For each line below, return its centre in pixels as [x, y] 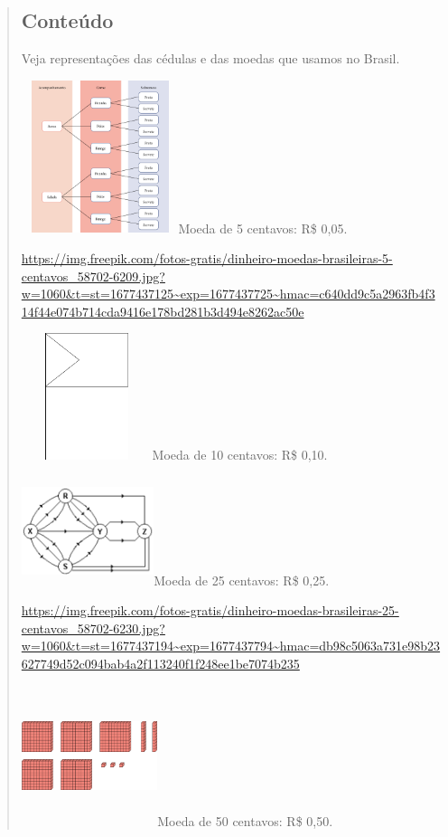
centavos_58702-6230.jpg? [93, 628]
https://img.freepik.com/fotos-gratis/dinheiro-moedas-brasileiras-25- [210, 610]
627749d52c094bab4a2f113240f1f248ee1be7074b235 [160, 663]
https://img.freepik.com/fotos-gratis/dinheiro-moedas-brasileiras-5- [207, 258]
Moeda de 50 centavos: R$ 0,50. [245, 820]
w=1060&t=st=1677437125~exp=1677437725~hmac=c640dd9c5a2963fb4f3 [228, 294]
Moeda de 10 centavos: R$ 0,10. [240, 455]
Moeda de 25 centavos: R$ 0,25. [242, 580]
